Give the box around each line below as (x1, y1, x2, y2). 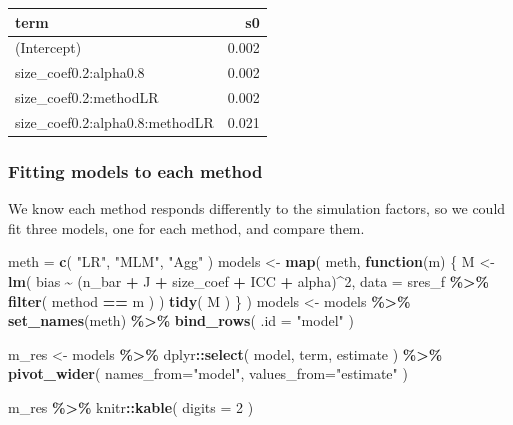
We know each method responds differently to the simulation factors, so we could (8, 198, 506, 219)
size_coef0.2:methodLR (15, 87, 159, 108)
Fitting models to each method (8, 158, 263, 183)
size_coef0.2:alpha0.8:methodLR (15, 111, 214, 132)
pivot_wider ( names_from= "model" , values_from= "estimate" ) (8, 363, 408, 384)
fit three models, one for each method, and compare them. (8, 217, 365, 238)
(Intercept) (15, 37, 82, 58)
